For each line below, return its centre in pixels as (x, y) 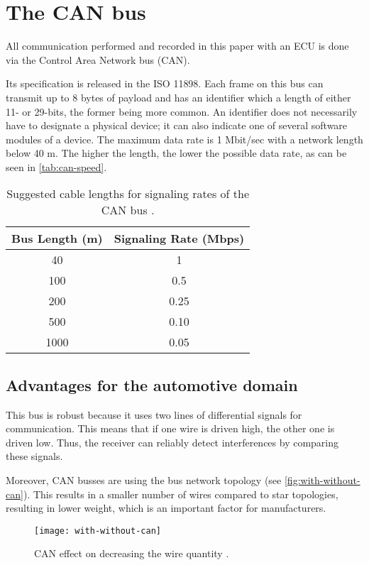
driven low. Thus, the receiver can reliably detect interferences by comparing (172, 442)
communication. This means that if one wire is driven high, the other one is (170, 428)
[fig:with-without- (322, 480)
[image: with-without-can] (98, 531)
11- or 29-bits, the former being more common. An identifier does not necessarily (182, 111)
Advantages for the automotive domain (152, 384)
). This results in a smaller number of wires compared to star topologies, (181, 494)
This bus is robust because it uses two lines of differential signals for (154, 414)
